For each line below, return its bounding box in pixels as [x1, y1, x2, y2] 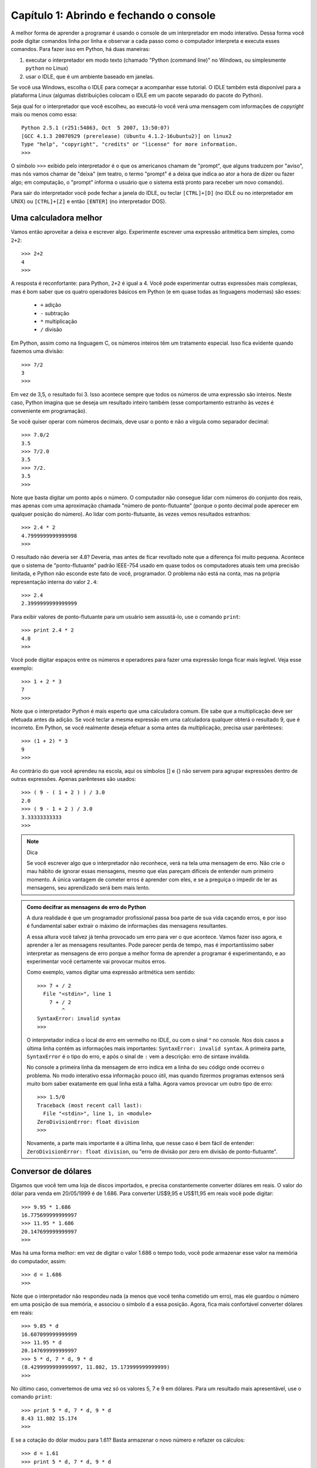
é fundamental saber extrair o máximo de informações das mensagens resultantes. [26, 922, 228, 930]
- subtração [40, 309, 70, 317]
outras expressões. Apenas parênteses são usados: [11, 775, 136, 782]
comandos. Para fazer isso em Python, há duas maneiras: [11, 46, 150, 53]
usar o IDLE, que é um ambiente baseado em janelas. [25, 73, 154, 80]
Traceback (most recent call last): [37, 1102, 143, 1109]
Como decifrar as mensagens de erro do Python [26, 903, 146, 910]
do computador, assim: [11, 1257, 67, 1265]
